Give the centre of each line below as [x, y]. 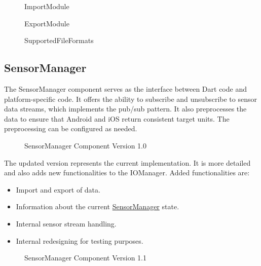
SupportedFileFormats [59, 40]
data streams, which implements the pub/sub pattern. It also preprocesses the [125, 109]
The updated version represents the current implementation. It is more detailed [127, 162]
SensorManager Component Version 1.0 [86, 145]
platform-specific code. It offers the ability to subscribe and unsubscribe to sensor [130, 99]
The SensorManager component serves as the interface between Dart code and [125, 88]
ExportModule [47, 23]
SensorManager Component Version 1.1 [86, 258]
